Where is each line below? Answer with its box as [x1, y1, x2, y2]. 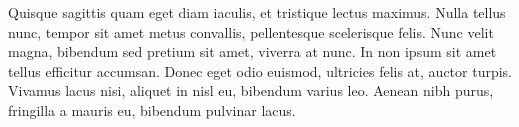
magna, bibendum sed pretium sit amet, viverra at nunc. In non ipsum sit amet [8, 41, 497, 62]
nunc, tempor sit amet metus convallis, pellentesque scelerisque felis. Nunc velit [8, 21, 494, 42]
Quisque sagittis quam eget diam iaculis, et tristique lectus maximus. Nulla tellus [8, 2, 506, 22]
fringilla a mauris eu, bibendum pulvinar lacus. [8, 99, 296, 120]
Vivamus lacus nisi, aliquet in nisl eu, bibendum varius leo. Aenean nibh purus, [8, 80, 494, 101]
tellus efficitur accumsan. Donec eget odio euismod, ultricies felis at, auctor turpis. [8, 60, 513, 81]
